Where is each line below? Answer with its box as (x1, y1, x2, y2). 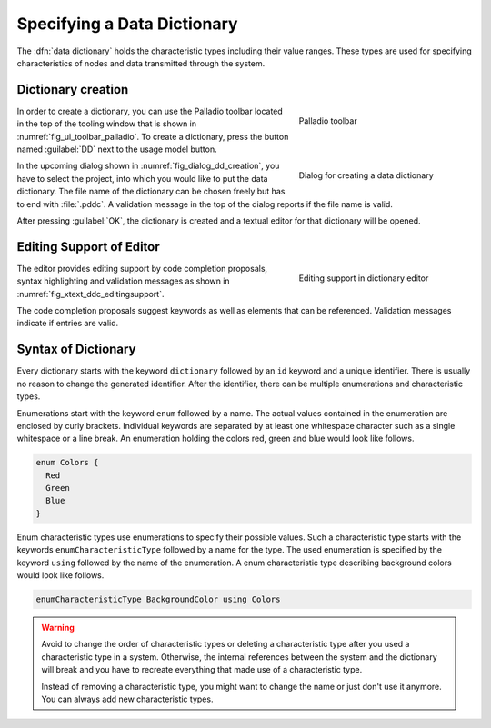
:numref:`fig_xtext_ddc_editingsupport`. (16, 288, 165, 299)
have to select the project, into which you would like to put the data (16, 173, 268, 184)
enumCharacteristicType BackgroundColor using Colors (35, 593, 281, 604)
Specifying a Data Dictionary (16, 14, 238, 34)
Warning (41, 622, 75, 633)
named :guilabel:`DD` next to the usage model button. (16, 144, 217, 155)
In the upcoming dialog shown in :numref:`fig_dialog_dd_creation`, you (16, 160, 280, 172)
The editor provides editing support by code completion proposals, (16, 263, 268, 274)
